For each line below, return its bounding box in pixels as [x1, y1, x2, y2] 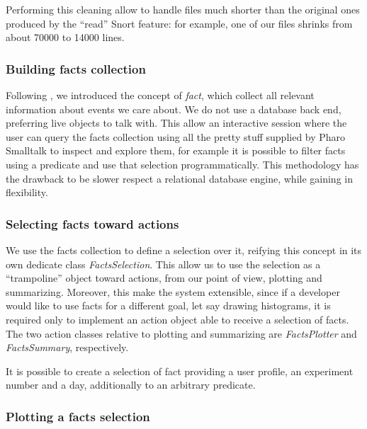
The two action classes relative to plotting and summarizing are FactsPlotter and [6, 326, 357, 341]
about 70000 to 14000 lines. [6, 30, 125, 45]
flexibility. [6, 185, 48, 200]
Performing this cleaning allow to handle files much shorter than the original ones [6, 2, 360, 16]
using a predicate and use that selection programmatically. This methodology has [6, 156, 359, 171]
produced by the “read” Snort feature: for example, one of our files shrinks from [6, 16, 353, 30]
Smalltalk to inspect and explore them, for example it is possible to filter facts [6, 143, 346, 158]
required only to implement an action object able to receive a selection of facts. [6, 311, 349, 326]
